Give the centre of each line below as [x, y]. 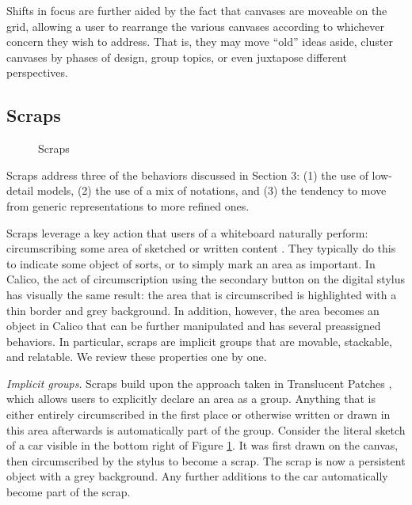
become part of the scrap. [69, 492]
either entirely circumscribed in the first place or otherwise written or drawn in [198, 414]
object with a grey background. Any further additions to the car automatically [197, 476]
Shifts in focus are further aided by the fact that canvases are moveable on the [197, 10]
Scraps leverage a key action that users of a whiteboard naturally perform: [187, 232]
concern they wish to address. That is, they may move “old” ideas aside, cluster [200, 42]
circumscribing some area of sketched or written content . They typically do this [201, 248]
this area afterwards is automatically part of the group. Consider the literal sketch [206, 429]
